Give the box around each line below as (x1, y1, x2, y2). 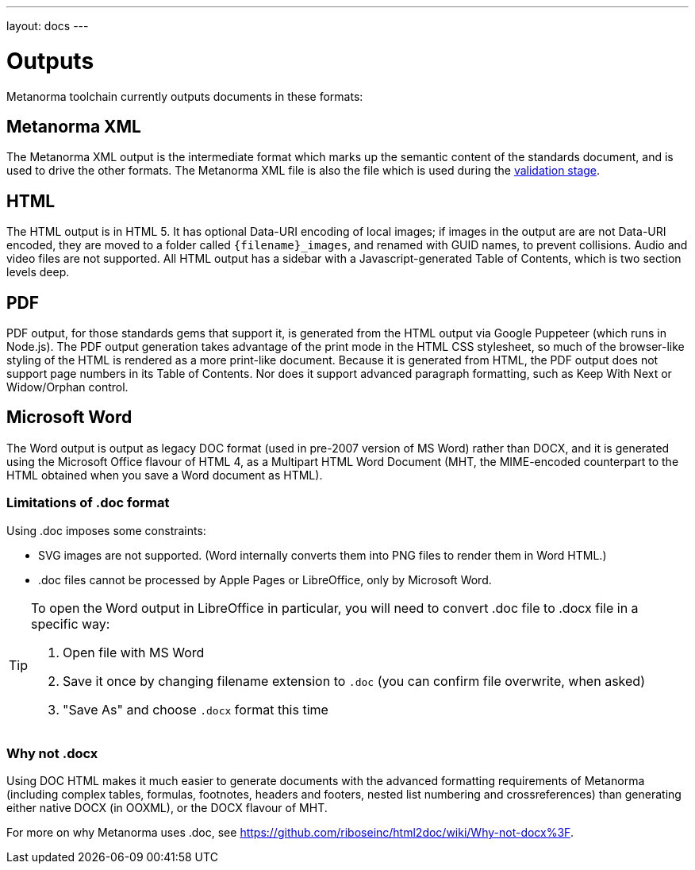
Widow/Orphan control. (6, 380, 129, 395)
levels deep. (6, 265, 70, 279)
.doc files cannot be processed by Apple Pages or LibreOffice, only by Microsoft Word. (38, 572, 492, 587)
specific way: (31, 615, 110, 632)
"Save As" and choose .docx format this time (63, 701, 328, 718)
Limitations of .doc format (6, 495, 170, 511)
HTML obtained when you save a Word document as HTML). (6, 468, 323, 482)
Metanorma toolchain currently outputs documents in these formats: (6, 89, 363, 103)
